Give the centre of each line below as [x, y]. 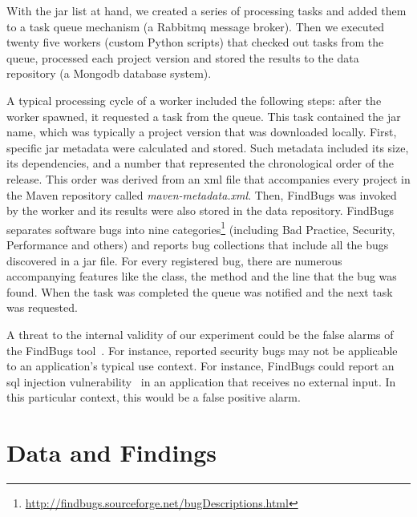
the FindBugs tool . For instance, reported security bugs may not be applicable [202, 350]
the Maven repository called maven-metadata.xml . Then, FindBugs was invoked [202, 194]
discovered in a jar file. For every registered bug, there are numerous [174, 260]
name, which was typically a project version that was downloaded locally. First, [202, 132]
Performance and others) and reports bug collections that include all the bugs [198, 244]
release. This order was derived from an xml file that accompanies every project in [208, 178]
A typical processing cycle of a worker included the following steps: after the [194, 100]
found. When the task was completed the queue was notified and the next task [200, 291]
